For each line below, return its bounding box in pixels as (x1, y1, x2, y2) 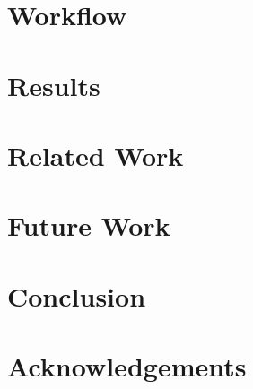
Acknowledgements (7, 348, 247, 385)
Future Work (7, 207, 170, 244)
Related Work (7, 136, 184, 173)
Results (7, 66, 100, 103)
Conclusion (7, 277, 146, 314)
